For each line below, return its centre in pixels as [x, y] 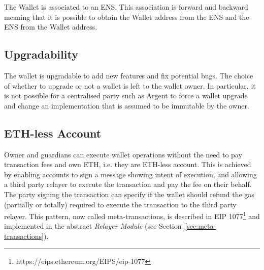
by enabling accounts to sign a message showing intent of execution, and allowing [130, 174]
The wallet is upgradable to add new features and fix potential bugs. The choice [129, 75]
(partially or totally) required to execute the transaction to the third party [120, 204]
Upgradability [41, 54]
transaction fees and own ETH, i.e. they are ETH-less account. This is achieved [128, 164]
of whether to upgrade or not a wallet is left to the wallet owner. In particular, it [130, 85]
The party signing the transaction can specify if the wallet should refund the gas [129, 194]
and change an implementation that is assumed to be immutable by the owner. [127, 105]
